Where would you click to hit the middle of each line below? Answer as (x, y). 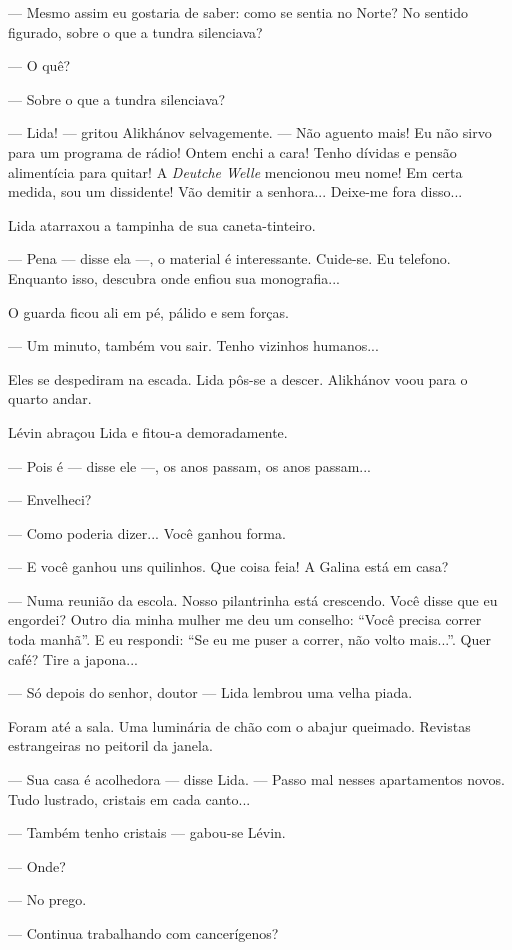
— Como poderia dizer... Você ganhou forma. (147, 532)
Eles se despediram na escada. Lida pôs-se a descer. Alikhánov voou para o (238, 378)
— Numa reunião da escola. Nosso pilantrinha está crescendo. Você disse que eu (253, 599)
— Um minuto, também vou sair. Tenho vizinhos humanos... (193, 345)
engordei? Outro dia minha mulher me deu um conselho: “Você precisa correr (245, 619)
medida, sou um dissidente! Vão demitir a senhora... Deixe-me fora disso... (235, 191)
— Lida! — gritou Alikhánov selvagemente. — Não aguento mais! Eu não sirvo (250, 132)
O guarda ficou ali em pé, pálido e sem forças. (148, 311)
